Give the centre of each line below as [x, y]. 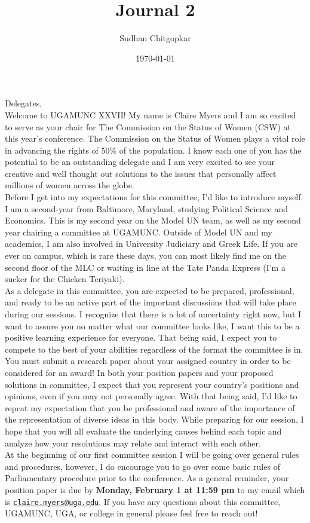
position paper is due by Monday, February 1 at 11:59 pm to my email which [155, 489]
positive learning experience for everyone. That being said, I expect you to [141, 337]
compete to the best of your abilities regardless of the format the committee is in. [154, 349]
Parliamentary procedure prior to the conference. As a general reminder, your [147, 478]
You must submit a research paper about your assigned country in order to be [148, 361]
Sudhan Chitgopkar [155, 38]
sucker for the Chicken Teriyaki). [65, 279]
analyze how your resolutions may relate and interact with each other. [133, 443]
